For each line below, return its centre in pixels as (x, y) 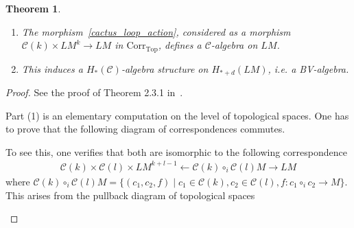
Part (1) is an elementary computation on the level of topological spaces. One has (177, 115)
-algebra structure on (165, 68)
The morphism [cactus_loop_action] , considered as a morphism (156, 31)
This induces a (52, 68)
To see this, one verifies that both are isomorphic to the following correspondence (176, 151)
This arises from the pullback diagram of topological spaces (130, 195)
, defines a (180, 45)
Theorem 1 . (33, 8)
